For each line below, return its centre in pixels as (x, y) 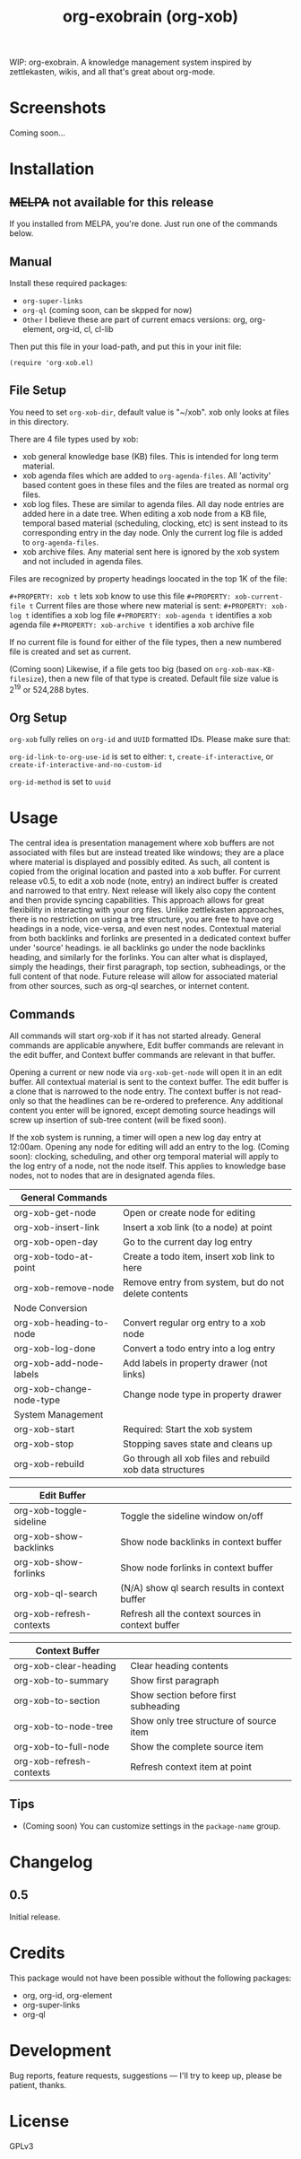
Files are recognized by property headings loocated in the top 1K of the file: (149, 578)
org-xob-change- (53, 1388)
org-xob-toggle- (51, 1510)
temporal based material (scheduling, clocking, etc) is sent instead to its (155, 523)
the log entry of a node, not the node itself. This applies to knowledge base (148, 1166)
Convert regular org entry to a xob (194, 1323)
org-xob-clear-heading (65, 1665)
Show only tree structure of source (203, 1720)
